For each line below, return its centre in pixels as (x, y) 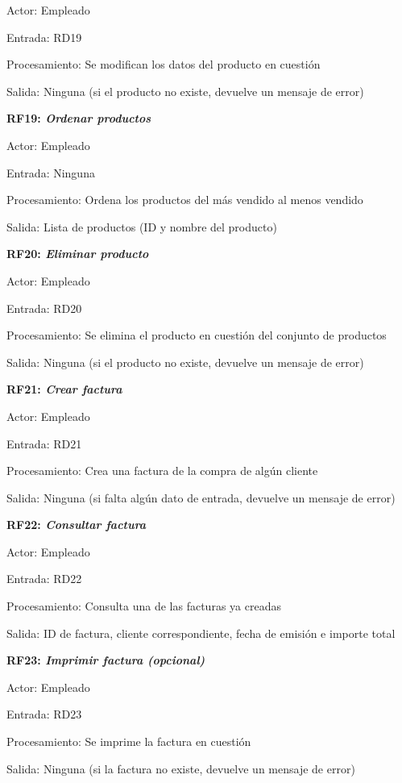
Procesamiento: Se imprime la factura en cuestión (129, 741)
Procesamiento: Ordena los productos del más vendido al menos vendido (185, 200)
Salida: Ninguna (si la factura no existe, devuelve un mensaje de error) (181, 768)
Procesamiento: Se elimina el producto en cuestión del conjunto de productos (197, 335)
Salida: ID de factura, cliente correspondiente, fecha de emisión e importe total (201, 633)
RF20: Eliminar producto (78, 254)
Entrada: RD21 (44, 443)
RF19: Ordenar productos (79, 118)
